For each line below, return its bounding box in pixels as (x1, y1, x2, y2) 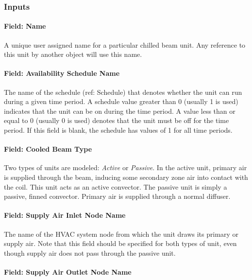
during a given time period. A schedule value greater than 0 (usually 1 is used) (4, 96, 238, 106)
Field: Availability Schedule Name (4, 68, 120, 78)
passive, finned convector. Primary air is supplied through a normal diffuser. (4, 191, 231, 201)
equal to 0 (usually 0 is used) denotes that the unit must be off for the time (4, 115, 229, 125)
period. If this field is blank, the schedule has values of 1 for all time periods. (4, 125, 233, 135)
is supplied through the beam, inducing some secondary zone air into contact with (4, 172, 248, 182)
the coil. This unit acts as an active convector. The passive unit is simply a (4, 181, 227, 192)
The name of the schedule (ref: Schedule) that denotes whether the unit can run (4, 87, 242, 97)
